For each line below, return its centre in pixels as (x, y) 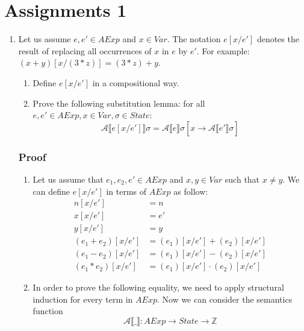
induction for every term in (83, 299)
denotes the (278, 39)
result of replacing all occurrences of (85, 50)
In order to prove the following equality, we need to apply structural (158, 287)
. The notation (194, 39)
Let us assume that (68, 179)
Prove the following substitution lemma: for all (119, 103)
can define (51, 191)
